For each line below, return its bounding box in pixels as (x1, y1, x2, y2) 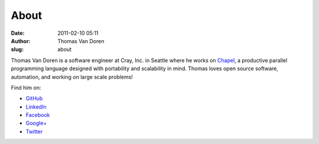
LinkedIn (25, 103, 47, 110)
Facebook (25, 112, 50, 119)
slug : (11, 46, 24, 53)
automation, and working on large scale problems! (11, 73, 133, 80)
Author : (11, 37, 31, 44)
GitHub (25, 95, 43, 102)
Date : (11, 30, 25, 37)
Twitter (25, 127, 43, 135)
